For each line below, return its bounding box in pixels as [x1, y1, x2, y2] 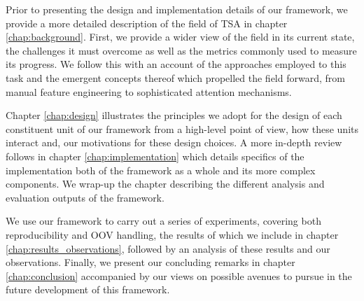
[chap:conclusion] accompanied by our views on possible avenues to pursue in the [6, 268, 352, 283]
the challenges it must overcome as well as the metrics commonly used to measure [6, 43, 357, 57]
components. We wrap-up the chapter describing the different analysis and [6, 176, 325, 191]
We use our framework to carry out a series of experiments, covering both [6, 213, 321, 228]
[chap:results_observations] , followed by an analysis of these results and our [6, 241, 330, 255]
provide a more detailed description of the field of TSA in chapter [6, 15, 288, 30]
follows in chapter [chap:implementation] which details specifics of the [6, 148, 304, 163]
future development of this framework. [6, 282, 170, 297]
